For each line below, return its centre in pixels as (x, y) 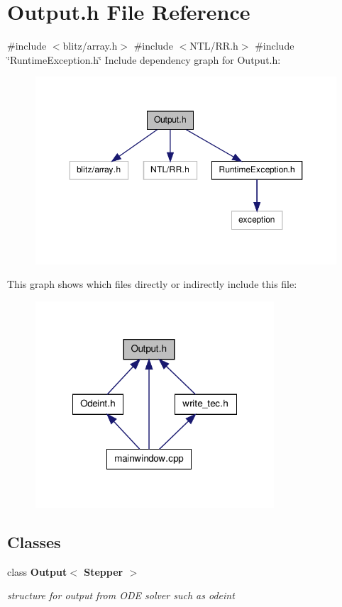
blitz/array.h (90, 46)
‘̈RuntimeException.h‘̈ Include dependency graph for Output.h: (144, 59)
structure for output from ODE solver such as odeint (121, 595)
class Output (37, 571)
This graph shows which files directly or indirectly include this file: (152, 284)
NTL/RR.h (214, 46)
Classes (34, 541)
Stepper (104, 571)
